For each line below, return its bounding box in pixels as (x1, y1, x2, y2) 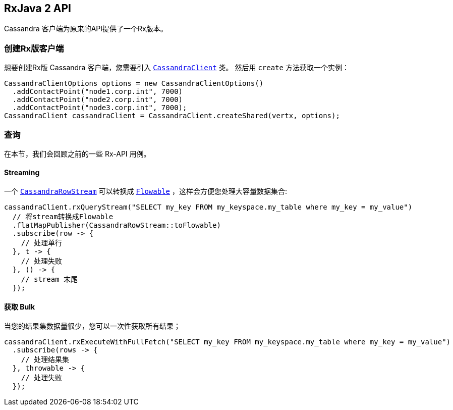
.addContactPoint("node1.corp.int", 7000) (12, 87, 183, 96)
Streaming (4, 168, 40, 177)
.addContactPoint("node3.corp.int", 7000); (12, 104, 187, 112)
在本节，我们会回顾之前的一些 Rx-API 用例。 (4, 149, 151, 158)
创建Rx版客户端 (4, 43, 64, 54)
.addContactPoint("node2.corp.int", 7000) (12, 95, 183, 104)
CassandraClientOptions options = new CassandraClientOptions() (4, 79, 264, 88)
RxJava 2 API (4, 2, 72, 15)
